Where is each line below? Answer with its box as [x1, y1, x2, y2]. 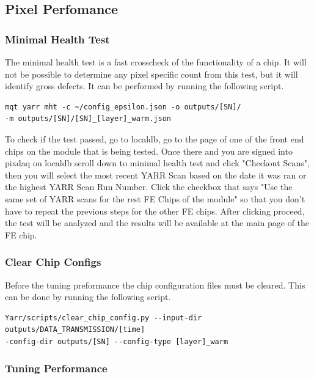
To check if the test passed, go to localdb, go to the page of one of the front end [5, 132, 304, 145]
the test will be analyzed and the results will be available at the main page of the [5, 216, 310, 229]
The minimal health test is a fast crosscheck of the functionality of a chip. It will [5, 56, 307, 68]
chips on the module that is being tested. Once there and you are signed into [5, 144, 293, 157]
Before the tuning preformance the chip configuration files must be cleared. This [5, 278, 305, 291]
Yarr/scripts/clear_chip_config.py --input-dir [5, 313, 202, 322]
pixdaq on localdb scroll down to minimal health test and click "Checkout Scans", [5, 156, 310, 169]
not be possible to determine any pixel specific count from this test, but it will [5, 67, 298, 80]
